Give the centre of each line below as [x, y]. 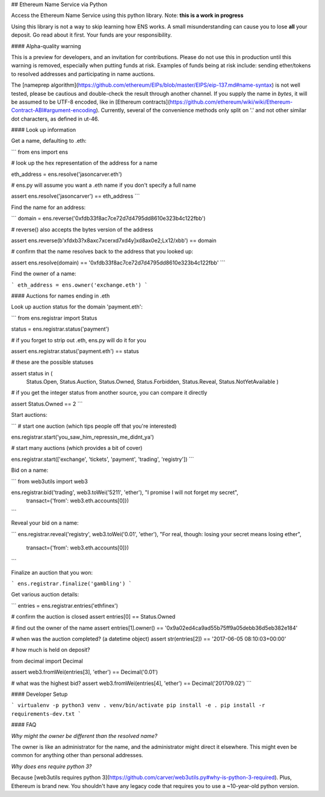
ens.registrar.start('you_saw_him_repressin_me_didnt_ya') [83, 437]
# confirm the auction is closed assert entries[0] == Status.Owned [93, 617]
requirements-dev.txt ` [46, 714]
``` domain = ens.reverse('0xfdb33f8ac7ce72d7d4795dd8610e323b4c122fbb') [108, 218]
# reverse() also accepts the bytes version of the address [82, 230]
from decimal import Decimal [47, 661]
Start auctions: [29, 415]
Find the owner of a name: [44, 273]
